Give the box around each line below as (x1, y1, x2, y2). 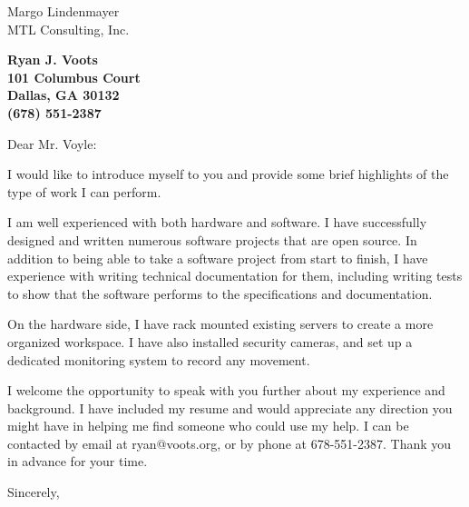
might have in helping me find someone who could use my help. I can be (7, 416, 409, 435)
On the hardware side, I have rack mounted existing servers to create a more (7, 314, 434, 333)
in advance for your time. (7, 452, 148, 471)
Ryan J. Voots (7, 50, 98, 69)
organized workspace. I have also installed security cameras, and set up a (7, 332, 413, 351)
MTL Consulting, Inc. (7, 19, 130, 38)
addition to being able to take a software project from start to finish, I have (7, 248, 428, 267)
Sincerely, (7, 482, 60, 502)
